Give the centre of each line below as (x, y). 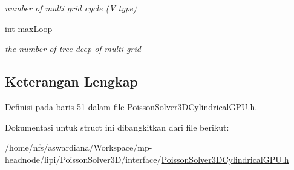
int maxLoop (29, 28)
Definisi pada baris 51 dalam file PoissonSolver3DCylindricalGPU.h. (131, 106)
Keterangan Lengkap (71, 81)
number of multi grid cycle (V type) (71, 8)
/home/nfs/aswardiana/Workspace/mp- (79, 147)
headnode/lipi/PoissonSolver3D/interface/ (83, 159)
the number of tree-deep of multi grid (73, 49)
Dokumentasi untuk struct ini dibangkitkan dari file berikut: (117, 127)
